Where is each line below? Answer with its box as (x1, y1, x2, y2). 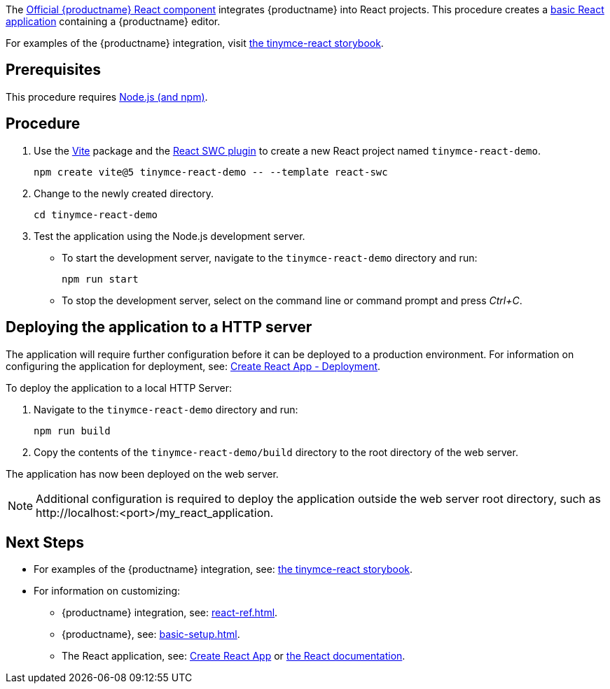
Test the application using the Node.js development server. (34, 229, 305, 242)
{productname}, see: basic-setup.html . (62, 628, 240, 641)
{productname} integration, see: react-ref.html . (62, 606, 278, 619)
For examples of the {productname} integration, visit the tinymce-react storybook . (6, 37, 384, 49)
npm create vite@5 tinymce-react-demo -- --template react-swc (34, 166, 388, 178)
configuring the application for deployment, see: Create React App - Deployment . (6, 360, 381, 372)
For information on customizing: (34, 585, 181, 597)
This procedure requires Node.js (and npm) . (6, 90, 208, 103)
